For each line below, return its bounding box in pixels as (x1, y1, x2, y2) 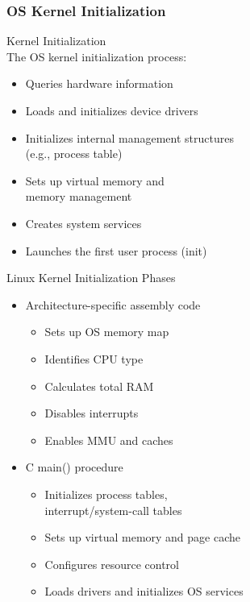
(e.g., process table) (25, 145, 123, 162)
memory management (25, 188, 132, 205)
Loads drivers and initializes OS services (44, 583, 244, 600)
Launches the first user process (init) (25, 242, 207, 259)
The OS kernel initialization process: (6, 48, 187, 64)
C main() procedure (25, 459, 123, 475)
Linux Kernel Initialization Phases (6, 269, 176, 286)
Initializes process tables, (44, 485, 168, 502)
